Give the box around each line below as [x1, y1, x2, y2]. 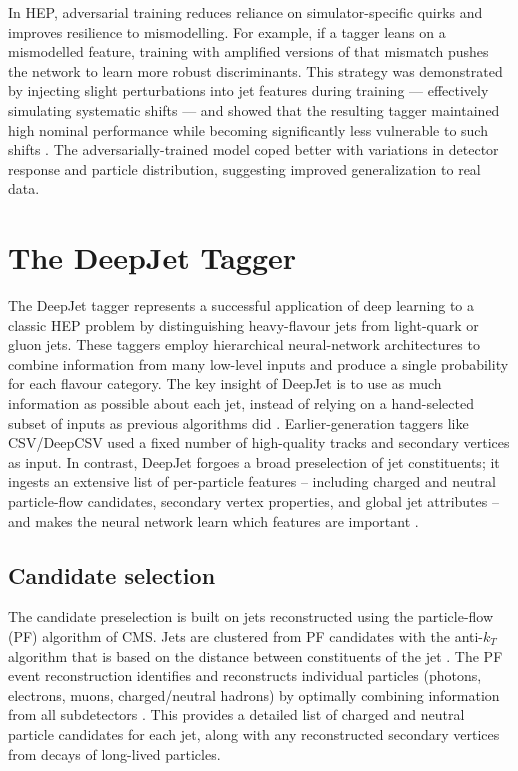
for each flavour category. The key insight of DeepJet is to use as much [8, 373, 442, 394]
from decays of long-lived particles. [8, 743, 221, 764]
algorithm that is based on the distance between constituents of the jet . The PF [8, 645, 503, 666]
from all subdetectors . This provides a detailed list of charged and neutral [8, 704, 465, 725]
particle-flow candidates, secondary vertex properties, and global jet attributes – [8, 491, 499, 511]
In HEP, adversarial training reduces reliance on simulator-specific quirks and [8, 2, 483, 22]
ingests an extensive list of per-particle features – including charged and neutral [8, 471, 496, 492]
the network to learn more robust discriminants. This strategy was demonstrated [8, 60, 503, 81]
